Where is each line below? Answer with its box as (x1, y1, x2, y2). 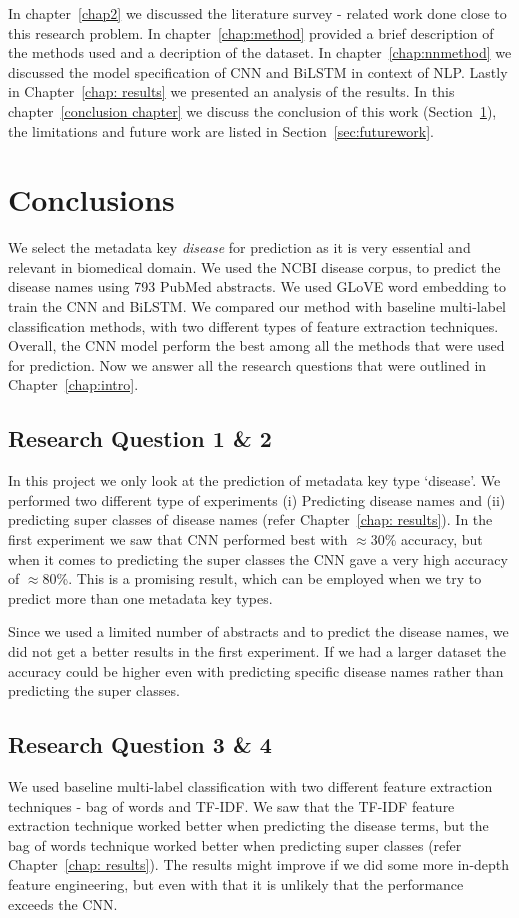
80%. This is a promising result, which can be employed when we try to (42, 568, 482, 589)
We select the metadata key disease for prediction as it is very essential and (8, 237, 471, 258)
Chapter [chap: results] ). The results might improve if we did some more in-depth (8, 854, 510, 875)
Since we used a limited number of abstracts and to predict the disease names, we (8, 621, 509, 642)
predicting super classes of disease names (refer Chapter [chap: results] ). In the (8, 509, 493, 530)
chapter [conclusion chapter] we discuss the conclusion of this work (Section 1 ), (8, 100, 497, 121)
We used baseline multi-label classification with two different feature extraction (8, 775, 493, 796)
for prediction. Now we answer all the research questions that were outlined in (8, 354, 487, 375)
